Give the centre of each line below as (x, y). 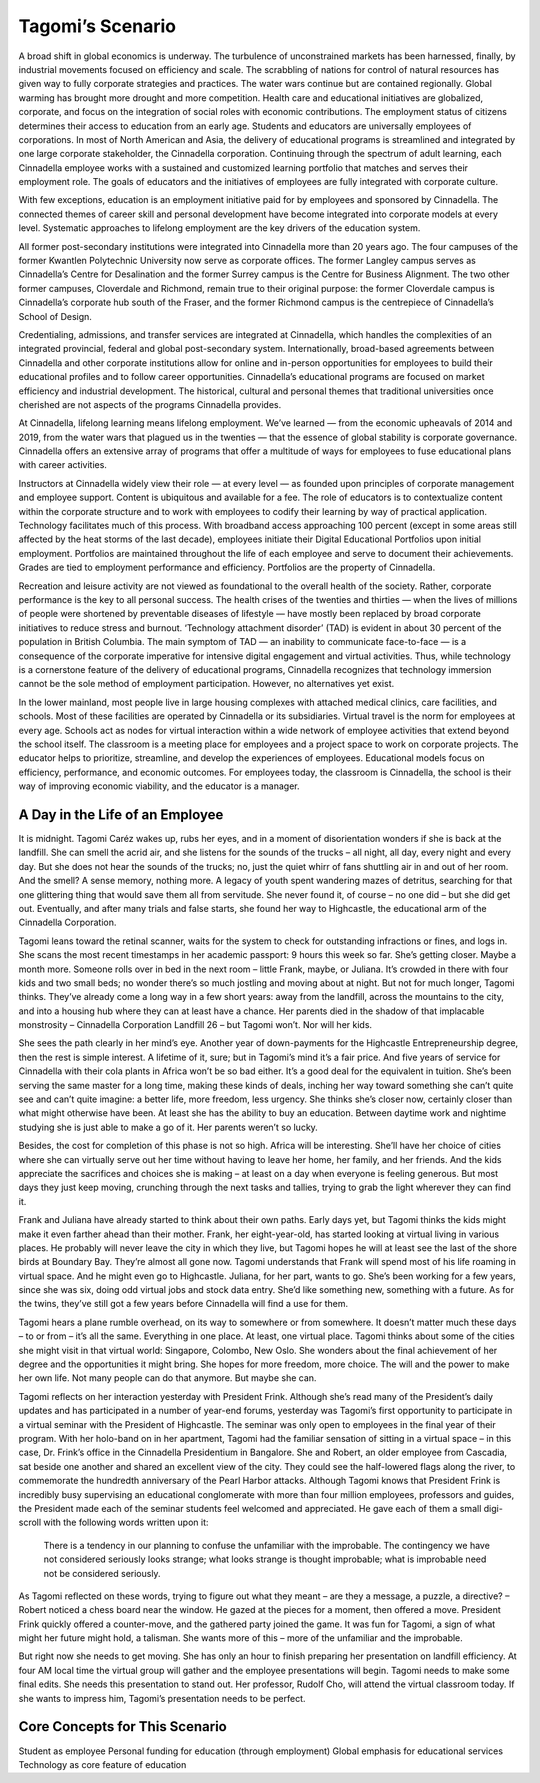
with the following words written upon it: (126, 1522)
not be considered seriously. (102, 1573)
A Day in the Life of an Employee (121, 814)
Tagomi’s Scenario (97, 26)
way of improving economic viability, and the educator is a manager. (159, 786)
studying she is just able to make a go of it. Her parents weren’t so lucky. (168, 1127)
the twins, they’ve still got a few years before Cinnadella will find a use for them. (183, 1304)
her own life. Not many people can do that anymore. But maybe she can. (167, 1378)
